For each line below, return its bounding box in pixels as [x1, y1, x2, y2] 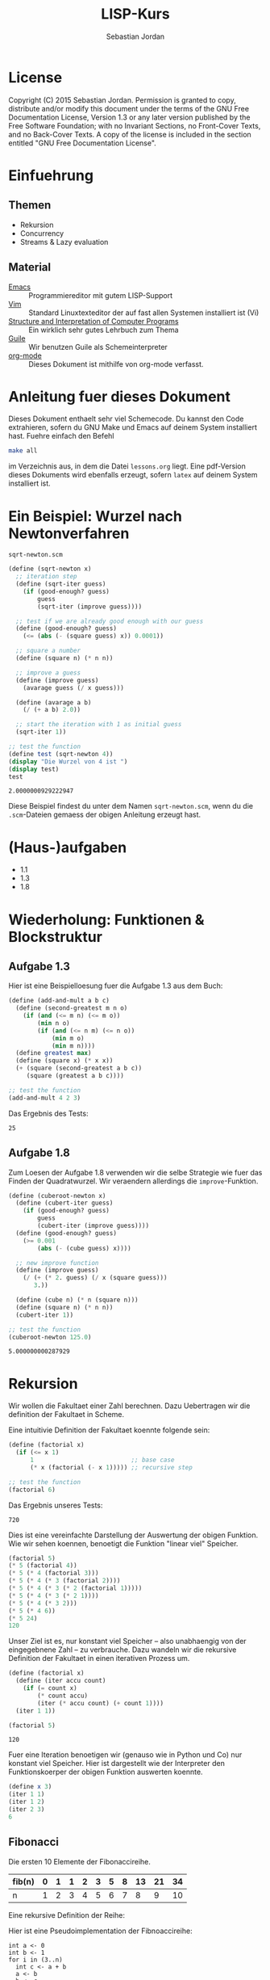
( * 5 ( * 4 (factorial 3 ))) [8, 1569, 99, 1578]
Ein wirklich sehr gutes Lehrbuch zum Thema [28, 325, 179, 334]
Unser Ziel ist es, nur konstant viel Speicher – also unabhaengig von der [8, 1637, 247, 1646]
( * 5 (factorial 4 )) [8, 1562, 78, 1570]
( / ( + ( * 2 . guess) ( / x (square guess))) [23, 1274, 168, 1282]
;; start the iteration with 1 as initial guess [15, 721, 182, 729]
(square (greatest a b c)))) [26, 1072, 125, 1080]
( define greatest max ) [15, 1049, 92, 1057]
